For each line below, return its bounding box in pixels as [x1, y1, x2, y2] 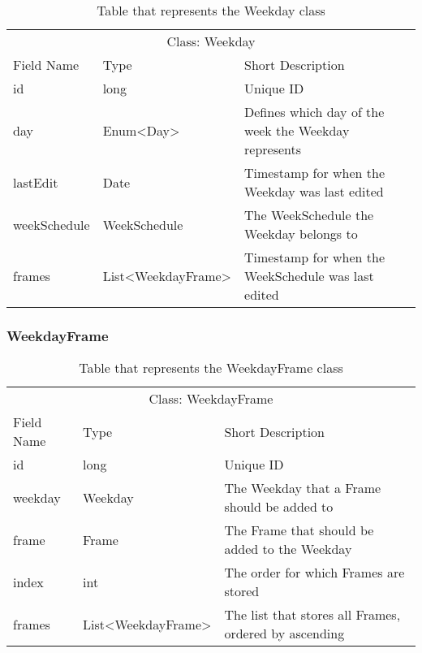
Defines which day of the [244, 102, 385, 121]
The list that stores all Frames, [224, 605, 401, 625]
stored [224, 582, 260, 601]
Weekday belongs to [244, 224, 358, 243]
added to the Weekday [224, 539, 352, 559]
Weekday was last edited [244, 182, 384, 201]
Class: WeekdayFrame [149, 389, 273, 409]
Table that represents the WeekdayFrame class [79, 358, 343, 378]
